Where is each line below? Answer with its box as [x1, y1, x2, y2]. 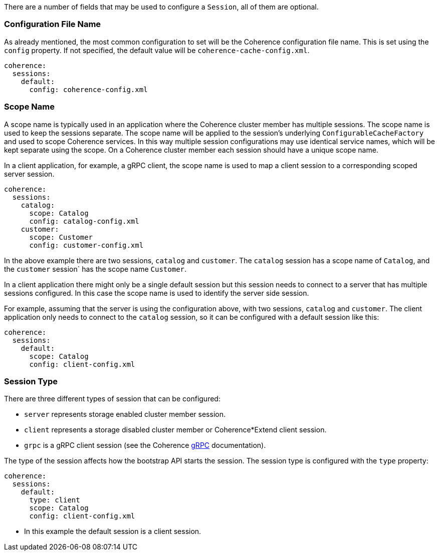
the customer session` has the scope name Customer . [4, 264, 187, 273]
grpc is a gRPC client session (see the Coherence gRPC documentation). [24, 441, 266, 450]
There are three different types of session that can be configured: [4, 394, 221, 403]
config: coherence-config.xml [29, 85, 148, 94]
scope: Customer [29, 233, 93, 241]
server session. [4, 169, 55, 178]
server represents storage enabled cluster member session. [24, 410, 226, 419]
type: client [29, 496, 80, 504]
